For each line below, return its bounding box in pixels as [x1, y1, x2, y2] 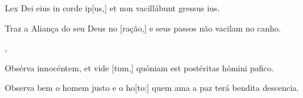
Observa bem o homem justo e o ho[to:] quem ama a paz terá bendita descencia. [5, 81, 299, 94]
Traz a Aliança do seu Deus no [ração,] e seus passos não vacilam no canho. [5, 21, 281, 34]
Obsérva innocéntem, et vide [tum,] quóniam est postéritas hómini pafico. [5, 61, 274, 74]
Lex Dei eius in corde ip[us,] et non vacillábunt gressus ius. [5, 2, 220, 14]
